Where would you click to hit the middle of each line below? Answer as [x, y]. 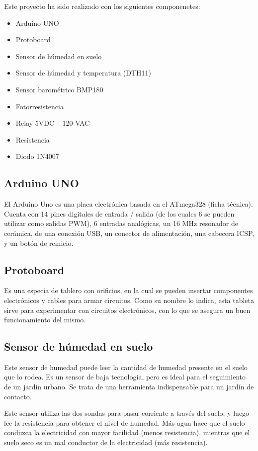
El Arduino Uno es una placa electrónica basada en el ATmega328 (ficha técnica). [129, 204]
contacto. [18, 396]
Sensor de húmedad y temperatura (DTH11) [84, 73]
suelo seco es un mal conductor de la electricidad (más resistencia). [106, 442]
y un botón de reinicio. [39, 243]
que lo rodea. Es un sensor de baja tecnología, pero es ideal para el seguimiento [125, 377]
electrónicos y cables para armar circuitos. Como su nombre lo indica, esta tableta [129, 300]
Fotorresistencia [40, 106]
